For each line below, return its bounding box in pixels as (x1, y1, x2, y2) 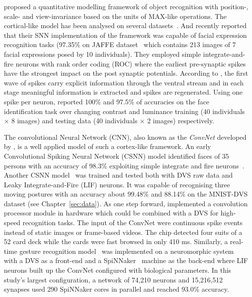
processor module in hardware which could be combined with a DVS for (4, 208, 218, 218)
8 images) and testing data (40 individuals (11, 115, 138, 126)
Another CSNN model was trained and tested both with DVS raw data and (4, 170, 233, 180)
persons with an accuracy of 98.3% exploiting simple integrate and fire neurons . (4, 160, 245, 170)
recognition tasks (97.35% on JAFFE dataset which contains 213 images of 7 (4, 39, 236, 49)
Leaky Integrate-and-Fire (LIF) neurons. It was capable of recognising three (4, 179, 230, 189)
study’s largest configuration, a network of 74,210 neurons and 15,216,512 (4, 274, 223, 284)
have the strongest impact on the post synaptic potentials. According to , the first (4, 68, 248, 78)
